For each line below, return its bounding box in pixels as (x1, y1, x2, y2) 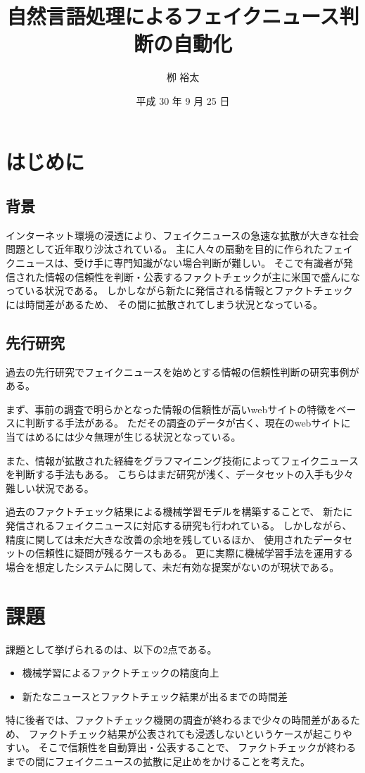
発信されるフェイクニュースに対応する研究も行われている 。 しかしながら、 (6, 518, 352, 532)
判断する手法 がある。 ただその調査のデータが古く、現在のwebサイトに (25, 415, 351, 430)
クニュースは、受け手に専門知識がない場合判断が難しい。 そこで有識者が (6, 256, 343, 270)
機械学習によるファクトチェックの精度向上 (22, 665, 219, 680)
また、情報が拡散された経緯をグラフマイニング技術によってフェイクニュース (6, 453, 359, 467)
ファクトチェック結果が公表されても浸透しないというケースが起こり (28, 726, 342, 741)
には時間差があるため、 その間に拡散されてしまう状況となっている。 (6, 296, 324, 311)
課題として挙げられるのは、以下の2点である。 (6, 641, 217, 656)
